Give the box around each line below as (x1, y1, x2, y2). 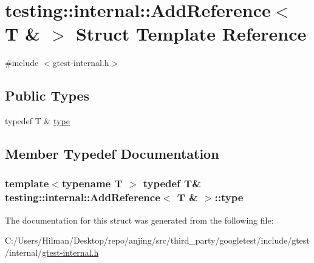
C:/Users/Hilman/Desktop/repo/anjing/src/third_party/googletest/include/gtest (5, 234, 310, 247)
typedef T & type (5, 115, 70, 127)
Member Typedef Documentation (5, 144, 219, 163)
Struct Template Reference (75, 21, 307, 46)
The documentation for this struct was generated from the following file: (5, 213, 274, 226)
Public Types (5, 86, 90, 105)
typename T (61, 176, 123, 191)
